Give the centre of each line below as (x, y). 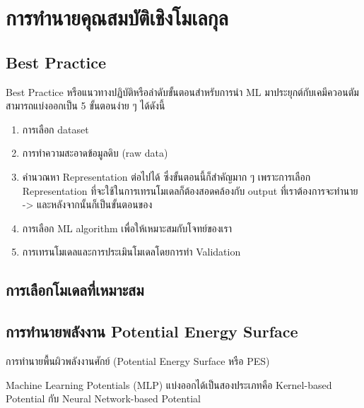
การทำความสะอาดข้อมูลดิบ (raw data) (95, 153)
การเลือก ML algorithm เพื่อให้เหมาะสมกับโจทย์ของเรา (127, 228)
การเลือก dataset (55, 129)
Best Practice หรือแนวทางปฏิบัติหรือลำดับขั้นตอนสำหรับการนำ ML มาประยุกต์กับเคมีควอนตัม (182, 91)
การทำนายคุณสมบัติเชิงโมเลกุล (117, 17)
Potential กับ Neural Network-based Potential (103, 398)
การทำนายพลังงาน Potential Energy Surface (152, 331)
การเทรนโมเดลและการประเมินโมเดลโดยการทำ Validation (131, 252)
